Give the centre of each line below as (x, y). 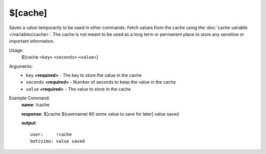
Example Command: (30, 98)
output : (29, 123)
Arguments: (21, 66)
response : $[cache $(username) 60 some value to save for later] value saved (100, 114)
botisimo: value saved (58, 141)
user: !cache (51, 134)
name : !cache (35, 105)
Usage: (17, 50)
